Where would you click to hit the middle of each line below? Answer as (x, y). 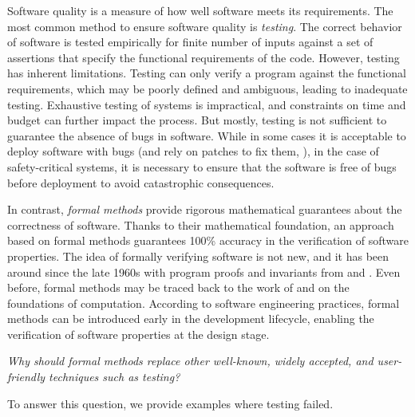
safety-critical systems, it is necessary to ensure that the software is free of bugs (202, 166)
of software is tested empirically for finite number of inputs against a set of (190, 42)
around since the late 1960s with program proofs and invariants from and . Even (204, 271)
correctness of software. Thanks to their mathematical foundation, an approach (201, 224)
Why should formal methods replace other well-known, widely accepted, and (190, 361)
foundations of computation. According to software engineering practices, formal (204, 303)
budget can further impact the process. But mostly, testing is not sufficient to (197, 120)
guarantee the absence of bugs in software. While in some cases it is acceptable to (207, 135)
